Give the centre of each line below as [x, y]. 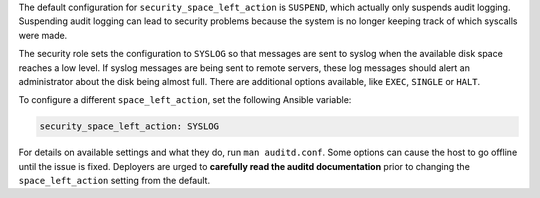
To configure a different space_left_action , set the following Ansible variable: [185, 100]
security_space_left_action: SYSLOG [129, 126]
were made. [43, 35]
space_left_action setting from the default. [114, 181]
